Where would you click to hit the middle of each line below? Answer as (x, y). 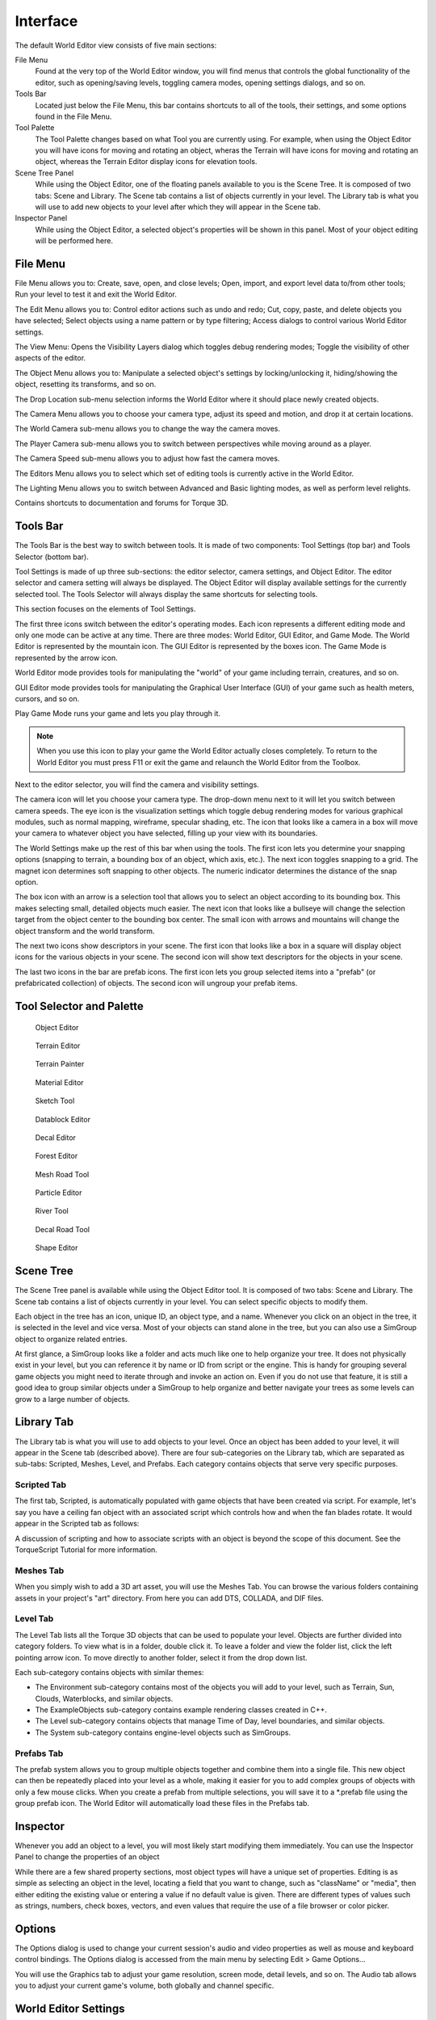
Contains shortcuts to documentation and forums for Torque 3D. (122, 503)
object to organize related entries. (71, 1339)
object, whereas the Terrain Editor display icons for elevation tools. (146, 162)
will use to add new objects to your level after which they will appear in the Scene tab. (178, 207)
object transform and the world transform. (85, 931)
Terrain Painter (60, 1064)
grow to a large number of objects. (73, 1399)
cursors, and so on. (47, 698)
